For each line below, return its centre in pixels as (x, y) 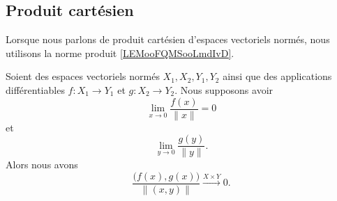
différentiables (35, 89)
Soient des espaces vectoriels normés (83, 76)
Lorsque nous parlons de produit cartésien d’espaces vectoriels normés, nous (168, 39)
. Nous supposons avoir (224, 89)
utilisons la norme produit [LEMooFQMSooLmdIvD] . (120, 53)
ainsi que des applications (277, 76)
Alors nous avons (42, 164)
